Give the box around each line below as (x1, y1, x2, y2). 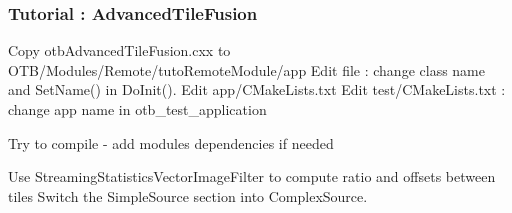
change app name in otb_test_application (8, 99, 267, 119)
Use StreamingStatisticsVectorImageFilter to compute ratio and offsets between (8, 166, 496, 187)
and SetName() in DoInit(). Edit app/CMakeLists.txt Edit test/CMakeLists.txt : (8, 79, 506, 100)
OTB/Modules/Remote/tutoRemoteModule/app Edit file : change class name (8, 59, 485, 80)
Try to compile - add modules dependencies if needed (8, 132, 334, 153)
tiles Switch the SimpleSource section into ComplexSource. (8, 185, 368, 206)
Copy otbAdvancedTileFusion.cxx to (8, 40, 231, 61)
